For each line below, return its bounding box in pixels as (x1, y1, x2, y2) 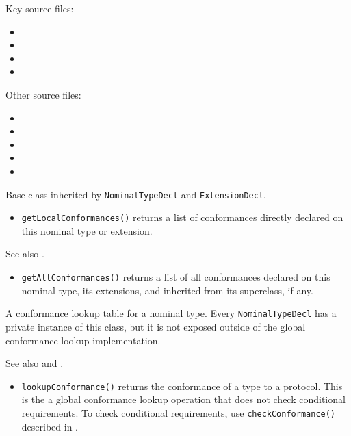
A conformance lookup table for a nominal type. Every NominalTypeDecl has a (5, 306, 337, 320)
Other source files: (5, 87, 81, 101)
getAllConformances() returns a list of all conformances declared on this (21, 270, 330, 284)
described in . (21, 419, 78, 433)
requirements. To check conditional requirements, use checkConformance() (21, 405, 336, 420)
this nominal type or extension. (21, 223, 153, 238)
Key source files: (5, 1, 74, 15)
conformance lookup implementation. (5, 333, 161, 347)
